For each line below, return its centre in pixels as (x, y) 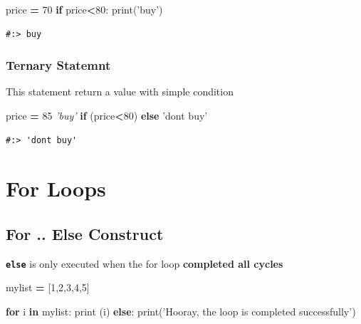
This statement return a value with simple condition (120, 92)
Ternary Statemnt (58, 65)
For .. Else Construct (85, 233)
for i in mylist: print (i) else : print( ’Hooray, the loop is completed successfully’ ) (181, 312)
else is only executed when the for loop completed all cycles (145, 263)
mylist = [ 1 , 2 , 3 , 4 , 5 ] (48, 287)
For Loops (56, 188)
